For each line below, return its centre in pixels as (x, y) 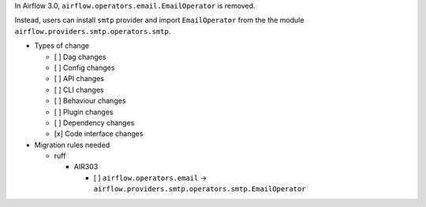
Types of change (62, 46)
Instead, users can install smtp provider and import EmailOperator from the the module (159, 20)
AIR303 (86, 167)
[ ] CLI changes (79, 90)
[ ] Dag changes (80, 57)
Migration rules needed (72, 145)
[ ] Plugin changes (84, 112)
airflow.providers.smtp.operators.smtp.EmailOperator (200, 189)
